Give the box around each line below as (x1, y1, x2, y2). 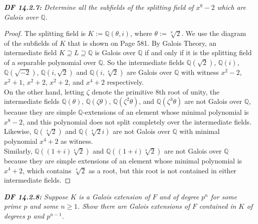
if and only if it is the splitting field (145, 47, 252, 58)
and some (30, 201, 59, 211)
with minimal (179, 126, 220, 136)
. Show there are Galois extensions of (77, 201, 190, 211)
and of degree (159, 191, 199, 201)
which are (217, 2, 246, 12)
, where (130, 28, 152, 38)
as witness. (60, 136, 93, 146)
